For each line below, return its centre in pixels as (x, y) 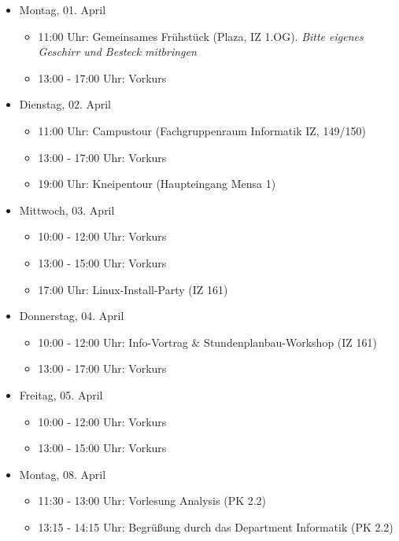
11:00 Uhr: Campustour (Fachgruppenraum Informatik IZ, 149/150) (202, 130)
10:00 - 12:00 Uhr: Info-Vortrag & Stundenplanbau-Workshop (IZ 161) (208, 342)
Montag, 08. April (63, 474)
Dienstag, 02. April (65, 104)
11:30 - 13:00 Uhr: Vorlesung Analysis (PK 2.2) (152, 501)
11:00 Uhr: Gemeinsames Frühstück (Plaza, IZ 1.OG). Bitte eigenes (201, 36)
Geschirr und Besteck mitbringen (117, 52)
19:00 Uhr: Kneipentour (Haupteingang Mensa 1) (157, 184)
